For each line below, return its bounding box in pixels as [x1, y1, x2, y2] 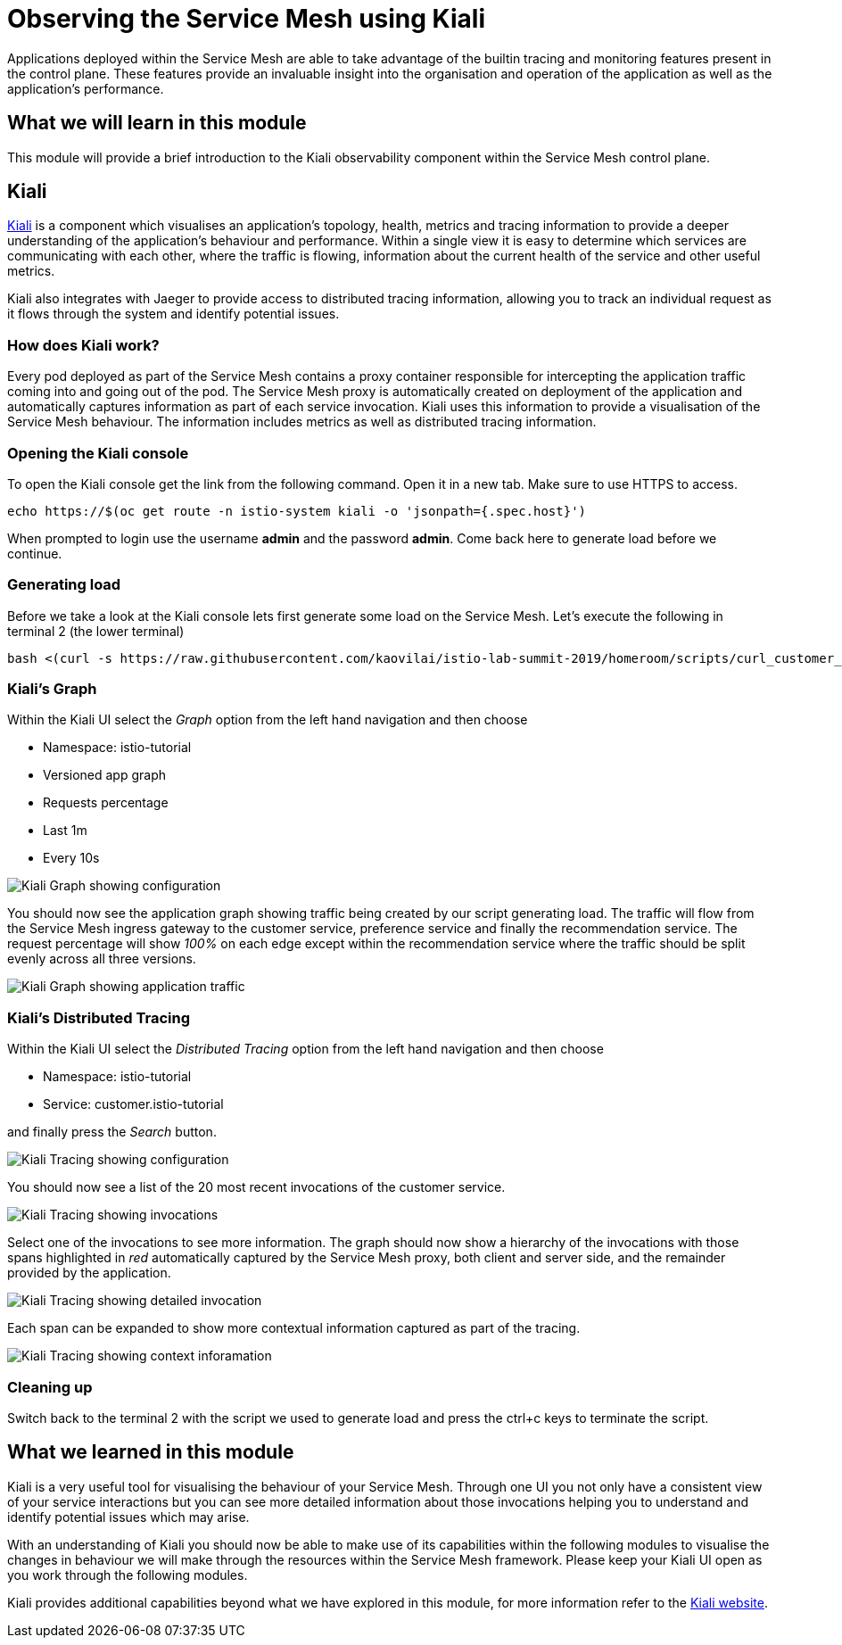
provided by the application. [7, 1265, 171, 1281]
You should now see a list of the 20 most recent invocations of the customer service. [7, 1179, 506, 1195]
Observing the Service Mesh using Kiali [7, 4, 485, 34]
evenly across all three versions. [7, 951, 196, 967]
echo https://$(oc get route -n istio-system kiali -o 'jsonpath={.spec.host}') [7, 503, 587, 518]
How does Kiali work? [7, 335, 160, 354]
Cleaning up [7, 1377, 93, 1396]
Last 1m [43, 822, 87, 839]
